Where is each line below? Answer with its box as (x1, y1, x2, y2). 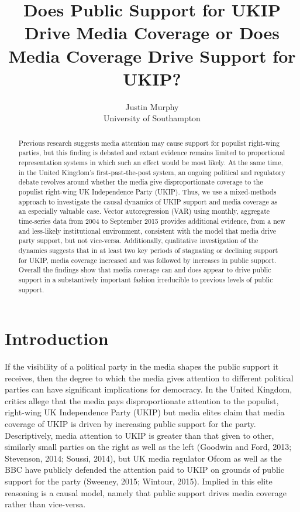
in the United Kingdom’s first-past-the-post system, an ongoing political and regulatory (18, 167, 285, 177)
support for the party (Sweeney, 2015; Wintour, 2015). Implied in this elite (5, 475, 273, 487)
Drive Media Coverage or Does (24, 21, 280, 45)
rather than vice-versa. (5, 498, 86, 510)
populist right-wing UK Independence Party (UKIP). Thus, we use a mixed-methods (18, 186, 277, 196)
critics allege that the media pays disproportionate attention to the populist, (5, 394, 279, 407)
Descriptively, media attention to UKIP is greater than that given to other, (5, 429, 274, 441)
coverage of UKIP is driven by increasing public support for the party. (5, 418, 256, 430)
